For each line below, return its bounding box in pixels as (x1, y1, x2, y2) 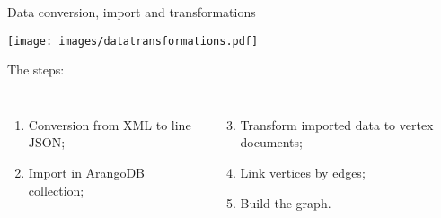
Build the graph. (240, 193, 331, 212)
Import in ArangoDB (28, 163, 146, 182)
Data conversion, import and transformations (7, 3, 256, 21)
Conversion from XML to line (28, 115, 191, 134)
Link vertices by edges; (240, 163, 366, 182)
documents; (240, 133, 303, 152)
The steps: (7, 60, 65, 79)
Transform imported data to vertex (240, 115, 434, 134)
